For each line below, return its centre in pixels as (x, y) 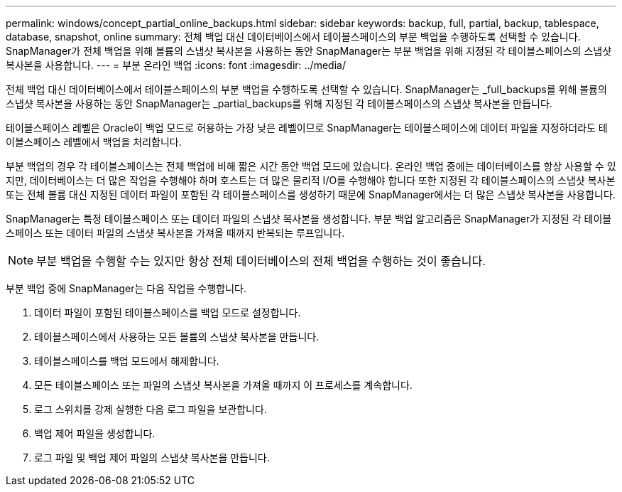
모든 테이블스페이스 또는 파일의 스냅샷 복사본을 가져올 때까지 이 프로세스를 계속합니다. (223, 385)
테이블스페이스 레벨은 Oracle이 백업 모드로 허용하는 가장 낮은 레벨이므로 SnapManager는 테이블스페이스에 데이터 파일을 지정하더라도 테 (307, 128)
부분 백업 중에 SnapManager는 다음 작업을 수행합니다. (126, 288)
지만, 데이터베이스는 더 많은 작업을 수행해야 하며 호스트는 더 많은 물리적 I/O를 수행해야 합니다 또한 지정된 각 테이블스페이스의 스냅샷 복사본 (311, 180)
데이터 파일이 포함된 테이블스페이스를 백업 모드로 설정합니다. (168, 312)
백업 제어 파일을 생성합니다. (95, 433)
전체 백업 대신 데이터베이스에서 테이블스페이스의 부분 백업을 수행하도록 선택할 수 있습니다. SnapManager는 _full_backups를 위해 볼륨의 (306, 89)
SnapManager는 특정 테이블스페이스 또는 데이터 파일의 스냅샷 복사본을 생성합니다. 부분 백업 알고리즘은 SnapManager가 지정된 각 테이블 (309, 219)
